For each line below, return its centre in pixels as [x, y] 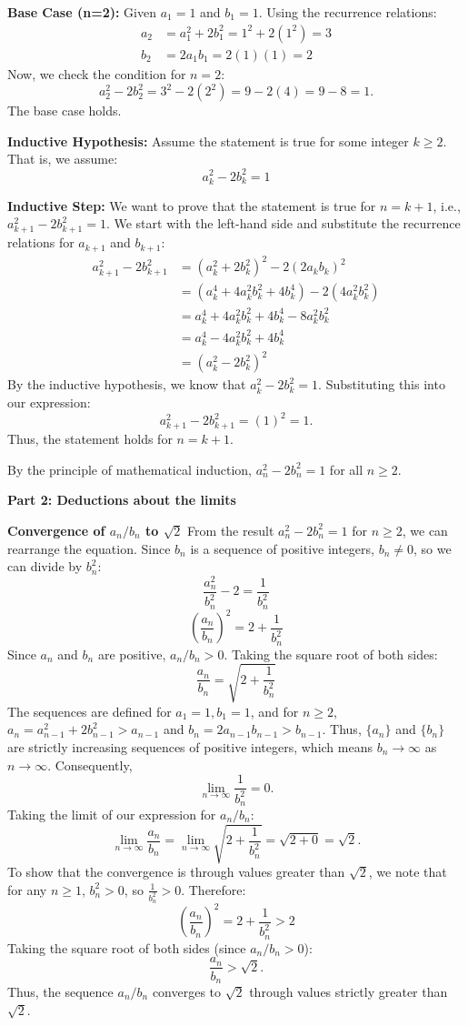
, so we [432, 548]
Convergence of [56, 530]
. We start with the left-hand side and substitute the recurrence [283, 223]
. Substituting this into [382, 384]
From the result [231, 530]
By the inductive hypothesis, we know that [127, 384]
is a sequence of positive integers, [282, 548]
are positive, [132, 654]
